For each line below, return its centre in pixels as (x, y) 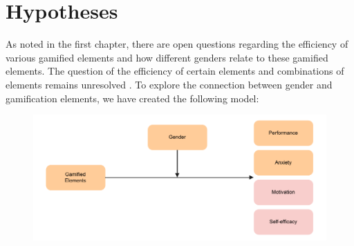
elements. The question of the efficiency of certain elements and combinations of (175, 71)
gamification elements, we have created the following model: (132, 98)
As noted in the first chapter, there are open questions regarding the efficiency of (177, 44)
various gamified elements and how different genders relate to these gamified (167, 57)
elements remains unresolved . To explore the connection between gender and (169, 84)
